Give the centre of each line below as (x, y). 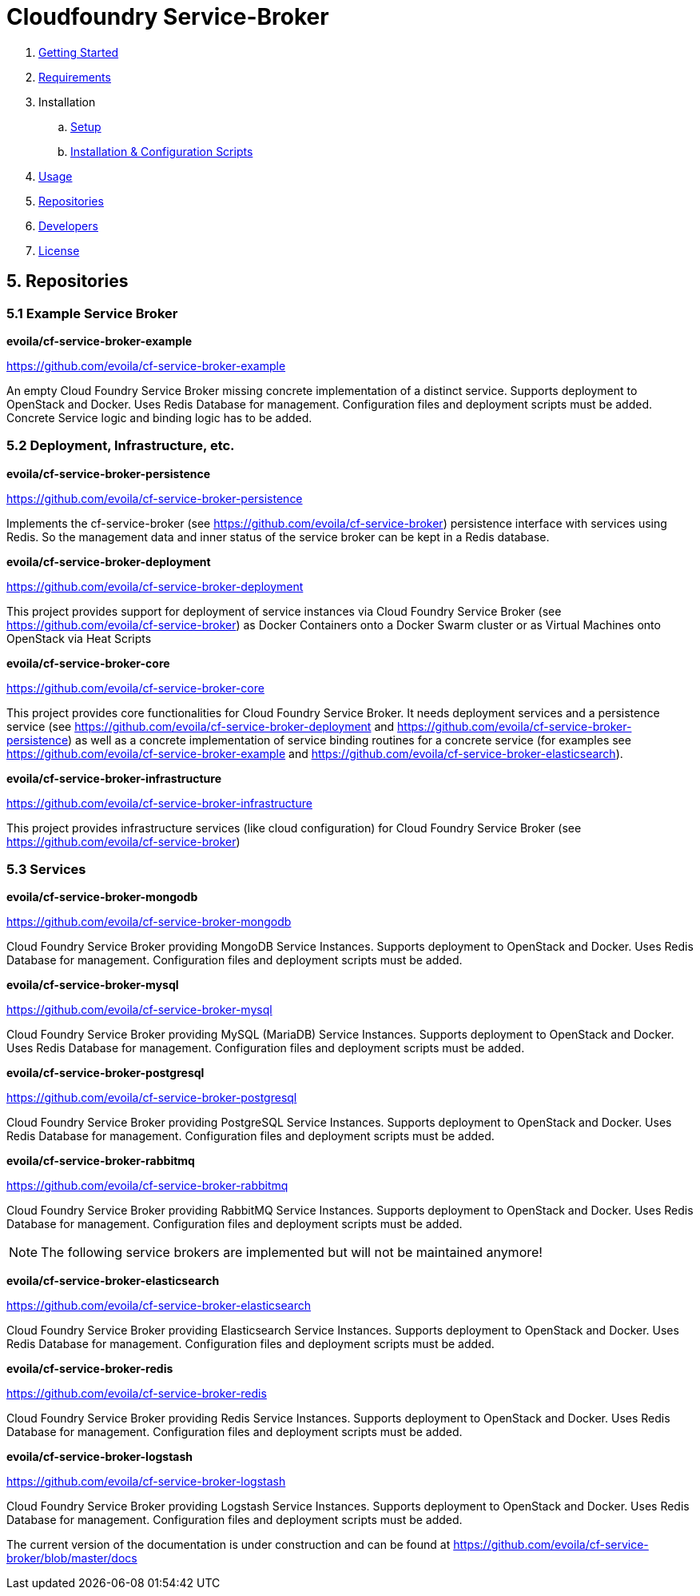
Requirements (75, 77)
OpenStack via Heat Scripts (79, 638)
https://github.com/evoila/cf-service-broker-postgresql (152, 1098)
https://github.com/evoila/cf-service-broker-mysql (139, 1010)
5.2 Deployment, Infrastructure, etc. (121, 446)
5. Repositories (68, 281)
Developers (68, 225)
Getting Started (79, 52)
